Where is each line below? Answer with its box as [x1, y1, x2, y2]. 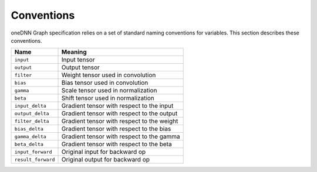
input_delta [14, 102, 46, 109]
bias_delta [14, 126, 44, 132]
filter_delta [14, 118, 49, 124]
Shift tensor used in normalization [61, 94, 155, 102]
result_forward [14, 156, 55, 163]
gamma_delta [14, 133, 46, 140]
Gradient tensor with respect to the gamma [61, 132, 180, 140]
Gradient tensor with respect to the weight [61, 117, 178, 125]
